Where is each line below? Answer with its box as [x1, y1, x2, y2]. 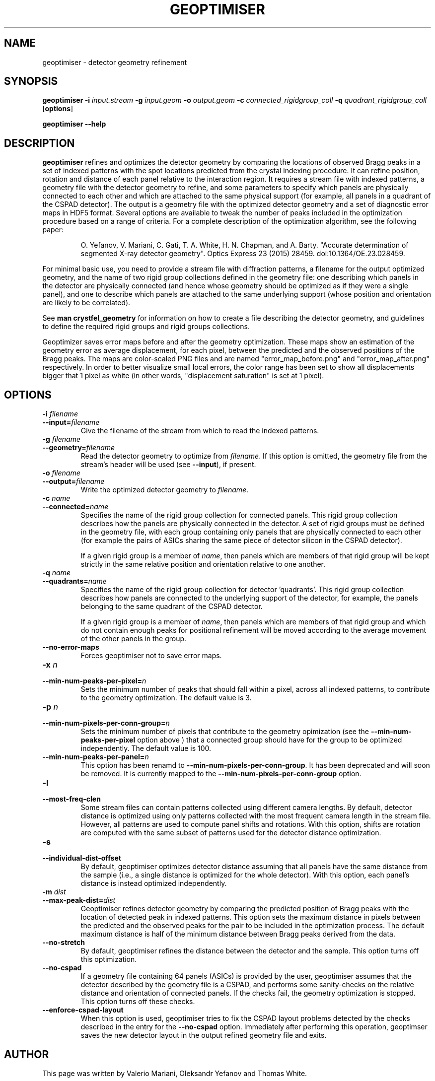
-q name [42, 568, 71, 577]
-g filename [42, 435, 80, 444]
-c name [42, 494, 71, 503]
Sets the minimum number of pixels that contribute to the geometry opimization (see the [80, 727, 369, 736]
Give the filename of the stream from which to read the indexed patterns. [80, 426, 319, 435]
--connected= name [42, 502, 109, 511]
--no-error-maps [42, 643, 99, 652]
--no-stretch [42, 938, 85, 947]
